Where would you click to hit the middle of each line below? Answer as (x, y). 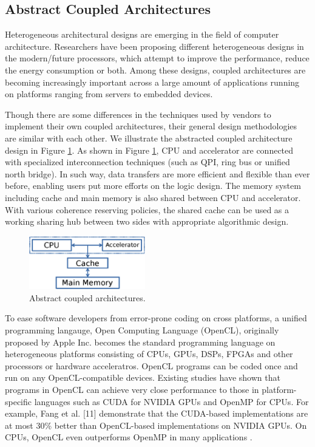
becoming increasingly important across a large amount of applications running (152, 82)
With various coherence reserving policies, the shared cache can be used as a (147, 209)
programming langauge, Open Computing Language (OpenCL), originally (142, 330)
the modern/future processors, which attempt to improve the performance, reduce (157, 58)
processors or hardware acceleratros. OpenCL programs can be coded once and (151, 365)
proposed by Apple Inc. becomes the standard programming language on (140, 342)
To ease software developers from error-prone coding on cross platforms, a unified (156, 318)
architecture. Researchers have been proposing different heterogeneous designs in (154, 46)
